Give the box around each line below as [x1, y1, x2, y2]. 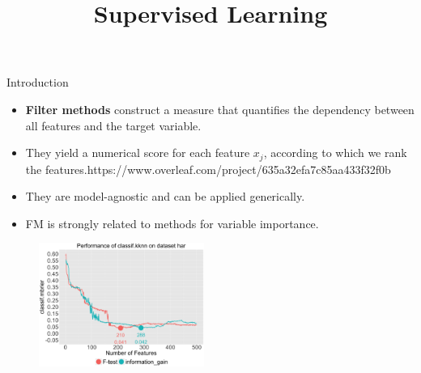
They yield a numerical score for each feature [25, 144, 250, 161]
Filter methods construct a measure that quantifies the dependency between [25, 100, 415, 117]
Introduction [6, 74, 69, 91]
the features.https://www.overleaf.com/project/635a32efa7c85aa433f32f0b [25, 160, 391, 177]
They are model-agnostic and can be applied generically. [25, 188, 305, 205]
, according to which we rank [263, 144, 407, 161]
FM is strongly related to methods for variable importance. [25, 214, 319, 231]
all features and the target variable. [25, 117, 202, 134]
